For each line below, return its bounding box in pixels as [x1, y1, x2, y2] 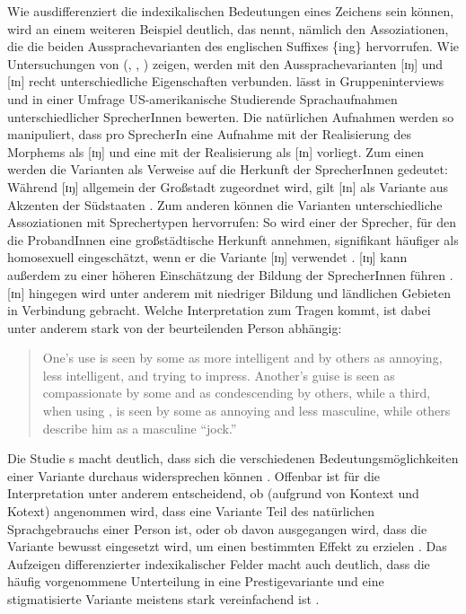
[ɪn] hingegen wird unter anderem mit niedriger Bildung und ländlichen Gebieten [7, 283, 452, 302]
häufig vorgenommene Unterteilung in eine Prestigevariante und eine [7, 572, 384, 591]
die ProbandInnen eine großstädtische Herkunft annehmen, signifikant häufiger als [7, 230, 459, 249]
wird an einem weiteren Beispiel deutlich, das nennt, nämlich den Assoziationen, [7, 19, 449, 38]
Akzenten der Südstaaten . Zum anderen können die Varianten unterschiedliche [7, 195, 443, 214]
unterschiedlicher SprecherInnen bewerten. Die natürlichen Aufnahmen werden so [7, 107, 454, 126]
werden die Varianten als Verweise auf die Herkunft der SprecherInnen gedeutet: [7, 160, 448, 179]
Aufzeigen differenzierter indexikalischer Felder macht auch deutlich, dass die [7, 554, 430, 573]
